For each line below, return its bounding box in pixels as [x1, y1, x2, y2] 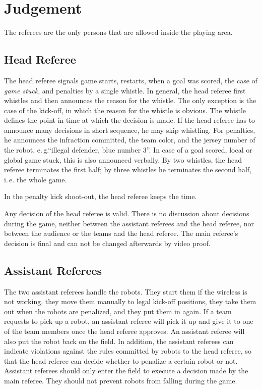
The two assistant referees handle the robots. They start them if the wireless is [4, 286, 247, 297]
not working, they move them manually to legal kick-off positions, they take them [4, 296, 256, 307]
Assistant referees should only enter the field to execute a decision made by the [4, 365, 248, 376]
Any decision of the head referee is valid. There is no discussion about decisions [4, 208, 249, 219]
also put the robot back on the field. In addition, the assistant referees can [4, 335, 234, 346]
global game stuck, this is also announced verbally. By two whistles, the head [4, 154, 242, 165]
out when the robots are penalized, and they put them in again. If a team [4, 306, 232, 316]
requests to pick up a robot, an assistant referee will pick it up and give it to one [4, 316, 253, 326]
